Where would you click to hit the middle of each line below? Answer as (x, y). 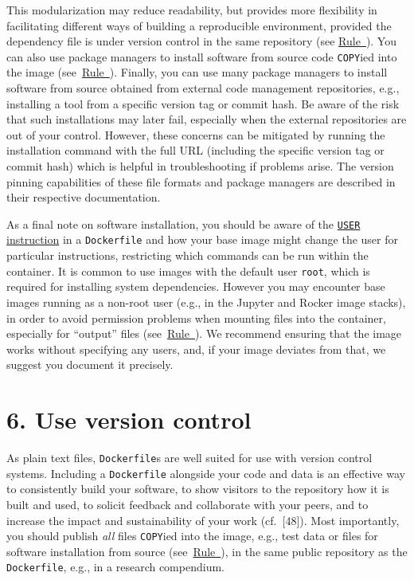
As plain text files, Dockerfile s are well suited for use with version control (189, 458)
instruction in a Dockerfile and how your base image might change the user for (202, 239)
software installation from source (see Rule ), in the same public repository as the (207, 551)
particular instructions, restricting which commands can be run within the (187, 255)
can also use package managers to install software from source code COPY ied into (202, 56)
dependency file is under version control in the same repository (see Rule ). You (201, 41)
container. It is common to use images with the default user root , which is (188, 270)
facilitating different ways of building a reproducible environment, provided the (199, 25)
